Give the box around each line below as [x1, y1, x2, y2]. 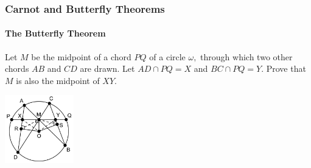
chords [5, 62, 29, 75]
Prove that [266, 62, 306, 75]
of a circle [149, 50, 186, 63]
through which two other [200, 50, 293, 63]
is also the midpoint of [16, 74, 100, 86]
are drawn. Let [80, 62, 135, 75]
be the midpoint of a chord [31, 50, 131, 63]
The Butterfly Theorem [5, 27, 106, 40]
